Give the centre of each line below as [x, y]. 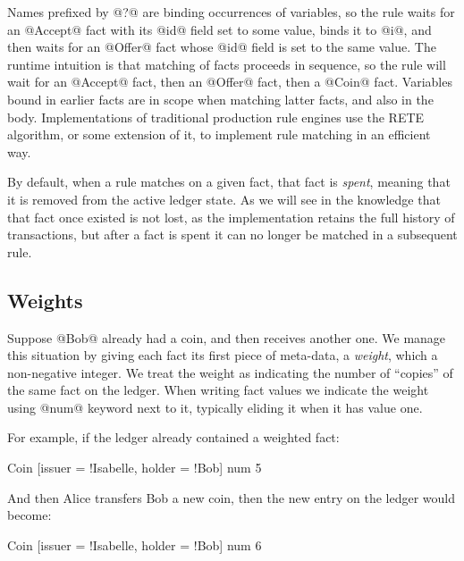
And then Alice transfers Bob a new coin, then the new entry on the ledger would [231, 497]
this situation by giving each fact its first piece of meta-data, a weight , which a [223, 355]
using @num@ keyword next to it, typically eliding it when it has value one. [215, 407]
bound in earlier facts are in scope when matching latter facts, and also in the [220, 99]
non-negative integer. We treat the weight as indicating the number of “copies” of [230, 372]
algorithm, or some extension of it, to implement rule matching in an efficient [219, 134]
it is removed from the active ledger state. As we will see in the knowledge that [224, 199]
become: [30, 515]
